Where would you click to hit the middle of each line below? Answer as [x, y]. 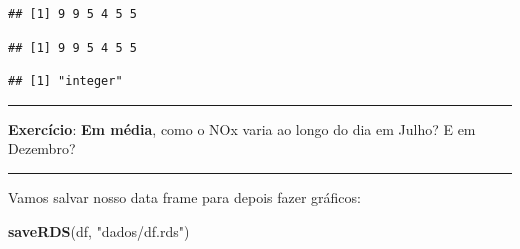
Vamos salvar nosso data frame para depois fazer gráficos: [184, 196]
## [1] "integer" [65, 81]
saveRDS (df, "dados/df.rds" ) [99, 230]
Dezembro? [42, 148]
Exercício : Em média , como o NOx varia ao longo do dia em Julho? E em [242, 128]
